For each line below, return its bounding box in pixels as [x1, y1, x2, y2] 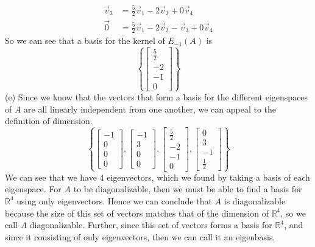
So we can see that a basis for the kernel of [5, 34, 165, 47]
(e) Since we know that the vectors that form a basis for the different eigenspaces [5, 91, 308, 103]
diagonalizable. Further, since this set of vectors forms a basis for [29, 218, 272, 231]
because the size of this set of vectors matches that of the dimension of [5, 206, 269, 219]
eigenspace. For [5, 183, 62, 195]
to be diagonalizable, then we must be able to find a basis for [73, 183, 302, 195]
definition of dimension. [5, 114, 93, 127]
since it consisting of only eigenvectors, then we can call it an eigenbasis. [5, 230, 275, 243]
